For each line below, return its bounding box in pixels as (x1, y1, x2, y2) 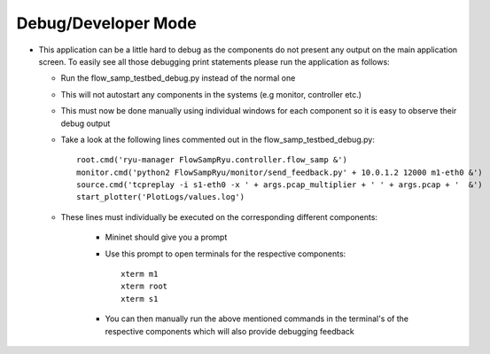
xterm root (121, 281, 168, 292)
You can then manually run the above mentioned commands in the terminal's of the (105, 313, 409, 324)
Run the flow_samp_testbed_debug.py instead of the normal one (60, 73, 296, 83)
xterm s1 (121, 294, 159, 303)
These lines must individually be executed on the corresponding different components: (60, 211, 378, 222)
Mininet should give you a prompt (105, 232, 228, 243)
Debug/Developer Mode (16, 13, 197, 33)
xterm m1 (121, 269, 159, 279)
